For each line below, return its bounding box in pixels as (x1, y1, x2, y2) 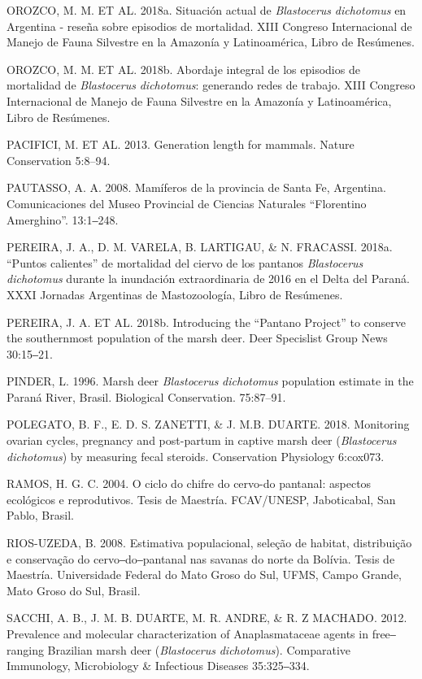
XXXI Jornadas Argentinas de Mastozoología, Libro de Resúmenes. (7, 285, 343, 303)
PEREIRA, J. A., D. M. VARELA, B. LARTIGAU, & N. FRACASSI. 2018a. (7, 238, 393, 255)
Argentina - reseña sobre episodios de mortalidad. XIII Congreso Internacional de (7, 17, 412, 34)
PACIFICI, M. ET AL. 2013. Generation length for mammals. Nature (7, 136, 355, 153)
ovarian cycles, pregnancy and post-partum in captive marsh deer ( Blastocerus (7, 432, 397, 449)
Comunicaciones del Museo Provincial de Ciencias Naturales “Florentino (7, 194, 367, 211)
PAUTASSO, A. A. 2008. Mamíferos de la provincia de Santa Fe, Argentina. (7, 179, 386, 196)
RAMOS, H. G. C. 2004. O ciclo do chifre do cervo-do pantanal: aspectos (7, 475, 372, 492)
